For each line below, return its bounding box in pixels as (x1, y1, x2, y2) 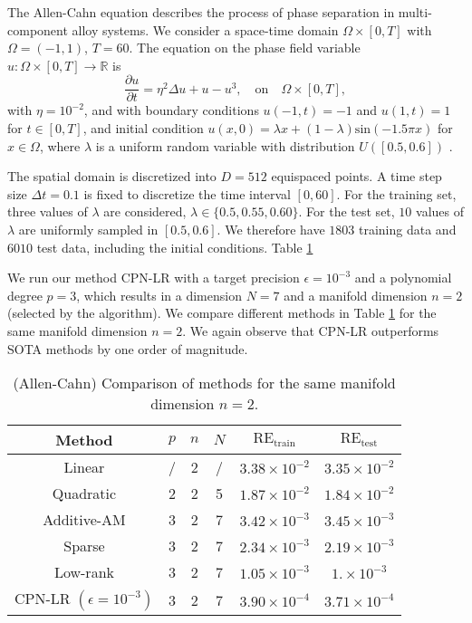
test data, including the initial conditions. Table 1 (36, 237, 313, 256)
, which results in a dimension (76, 285, 242, 304)
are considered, (103, 202, 187, 221)
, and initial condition (82, 119, 204, 138)
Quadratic (52, 483, 117, 504)
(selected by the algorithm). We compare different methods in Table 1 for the (7, 303, 437, 322)
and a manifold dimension (284, 285, 428, 304)
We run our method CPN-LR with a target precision (7, 268, 300, 287)
